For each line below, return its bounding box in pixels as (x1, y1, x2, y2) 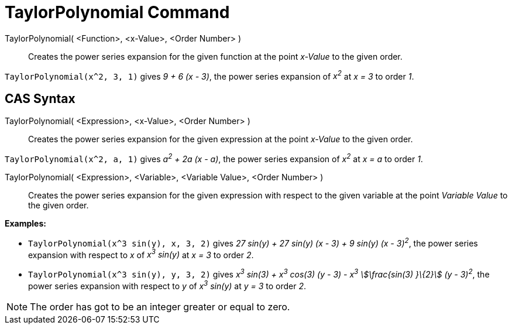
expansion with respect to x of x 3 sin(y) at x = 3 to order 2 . (28, 248, 254, 260)
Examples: (5, 218, 46, 228)
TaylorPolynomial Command (5, 2, 230, 22)
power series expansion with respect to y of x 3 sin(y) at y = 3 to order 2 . (28, 279, 307, 291)
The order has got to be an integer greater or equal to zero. (30, 300, 290, 313)
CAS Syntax (5, 91, 75, 106)
